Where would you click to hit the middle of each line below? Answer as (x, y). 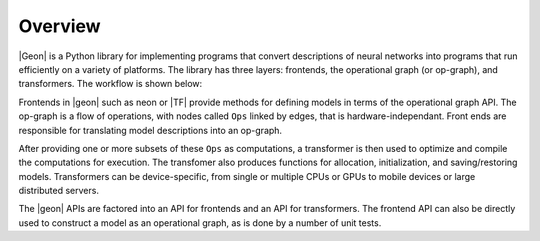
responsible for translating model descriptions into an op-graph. (150, 130)
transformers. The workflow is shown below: (110, 84)
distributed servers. (59, 191)
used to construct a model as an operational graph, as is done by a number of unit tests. (200, 222)
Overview (59, 26)
